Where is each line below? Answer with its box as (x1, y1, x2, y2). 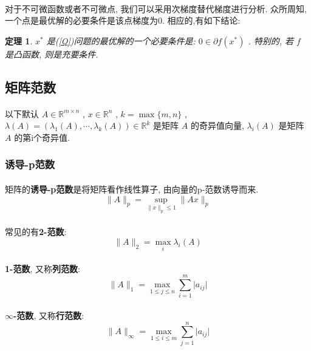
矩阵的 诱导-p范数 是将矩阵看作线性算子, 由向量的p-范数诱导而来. (5, 182, 259, 195)
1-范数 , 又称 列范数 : (5, 262, 80, 274)
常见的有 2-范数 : (5, 225, 67, 238)
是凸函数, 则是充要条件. (5, 47, 98, 60)
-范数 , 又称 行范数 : (13, 309, 84, 322)
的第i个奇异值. (14, 131, 70, 143)
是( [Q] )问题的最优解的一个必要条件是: (46, 34, 196, 47)
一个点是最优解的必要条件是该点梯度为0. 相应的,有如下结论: (5, 14, 241, 27)
